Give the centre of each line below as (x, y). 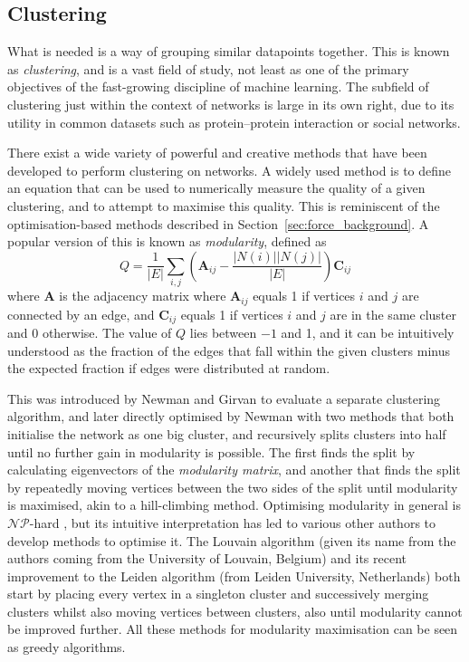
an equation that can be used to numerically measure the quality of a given (216, 188)
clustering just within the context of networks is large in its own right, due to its (231, 104)
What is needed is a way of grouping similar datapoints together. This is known (229, 51)
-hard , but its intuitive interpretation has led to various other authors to (233, 522)
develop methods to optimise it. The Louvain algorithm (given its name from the (232, 540)
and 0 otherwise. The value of (90, 332)
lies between (223, 332)
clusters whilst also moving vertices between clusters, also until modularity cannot (235, 611)
